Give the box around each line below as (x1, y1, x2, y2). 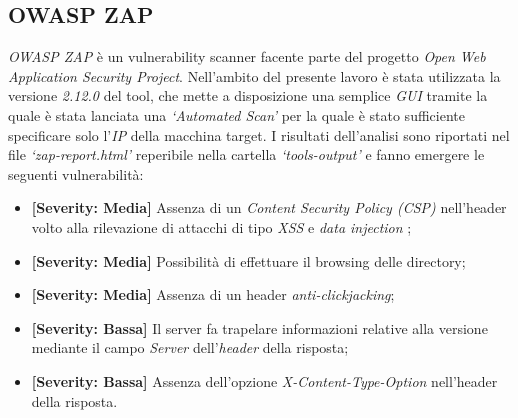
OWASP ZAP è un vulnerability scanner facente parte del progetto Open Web (8, 46, 486, 67)
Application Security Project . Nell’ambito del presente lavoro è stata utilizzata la (8, 65, 501, 86)
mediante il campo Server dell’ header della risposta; (31, 337, 349, 358)
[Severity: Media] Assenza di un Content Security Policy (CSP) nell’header (31, 197, 507, 218)
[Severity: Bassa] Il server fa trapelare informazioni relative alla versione (31, 317, 488, 338)
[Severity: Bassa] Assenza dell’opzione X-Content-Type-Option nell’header (31, 370, 498, 391)
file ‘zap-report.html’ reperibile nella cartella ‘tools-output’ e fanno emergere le (8, 144, 485, 165)
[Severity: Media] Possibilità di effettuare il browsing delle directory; (31, 250, 466, 271)
